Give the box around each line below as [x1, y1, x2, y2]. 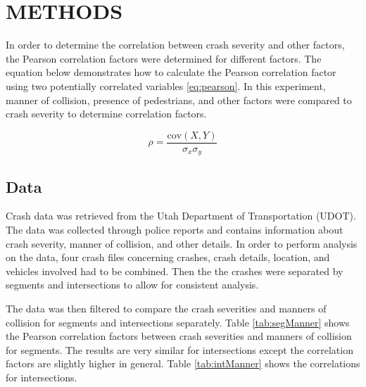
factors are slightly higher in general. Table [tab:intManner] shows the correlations [6, 356, 360, 371]
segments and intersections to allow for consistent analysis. [6, 277, 259, 292]
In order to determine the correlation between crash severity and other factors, [6, 37, 345, 52]
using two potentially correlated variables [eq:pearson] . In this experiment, [6, 78, 326, 93]
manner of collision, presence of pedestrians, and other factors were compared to [6, 92, 352, 107]
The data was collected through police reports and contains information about [6, 222, 343, 236]
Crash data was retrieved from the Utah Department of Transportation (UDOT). [6, 208, 356, 223]
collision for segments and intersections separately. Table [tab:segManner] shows [6, 315, 350, 329]
